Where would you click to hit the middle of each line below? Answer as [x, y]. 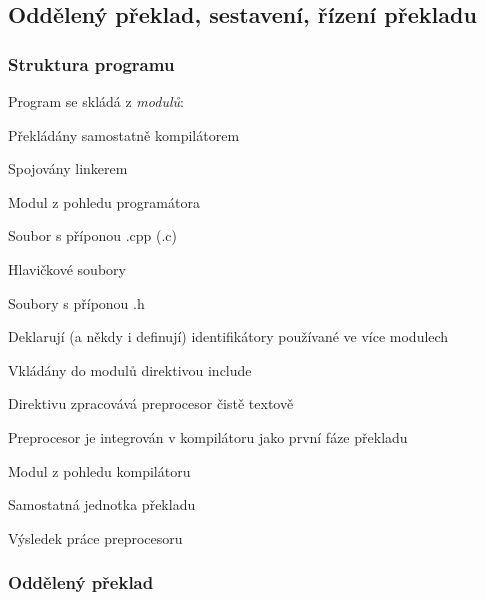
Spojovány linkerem [68, 168]
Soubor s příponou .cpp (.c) [92, 235]
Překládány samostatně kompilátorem [124, 134]
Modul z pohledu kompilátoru [99, 470]
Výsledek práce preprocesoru [95, 537]
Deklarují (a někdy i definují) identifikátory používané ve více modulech [228, 336]
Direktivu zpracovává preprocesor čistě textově [151, 403]
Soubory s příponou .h [76, 302]
